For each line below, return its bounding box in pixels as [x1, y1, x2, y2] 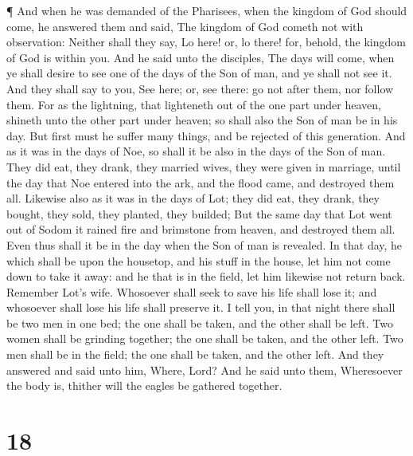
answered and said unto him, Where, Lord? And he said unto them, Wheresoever [6, 361, 403, 378]
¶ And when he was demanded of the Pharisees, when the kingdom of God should [6, 2, 407, 18]
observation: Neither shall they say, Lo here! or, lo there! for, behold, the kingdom [6, 33, 406, 50]
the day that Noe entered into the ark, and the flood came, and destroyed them [6, 174, 395, 191]
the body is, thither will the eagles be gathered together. [6, 377, 282, 394]
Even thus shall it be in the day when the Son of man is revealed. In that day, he [6, 236, 403, 253]
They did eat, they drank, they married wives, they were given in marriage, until [6, 158, 401, 175]
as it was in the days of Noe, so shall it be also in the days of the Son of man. [6, 143, 386, 159]
